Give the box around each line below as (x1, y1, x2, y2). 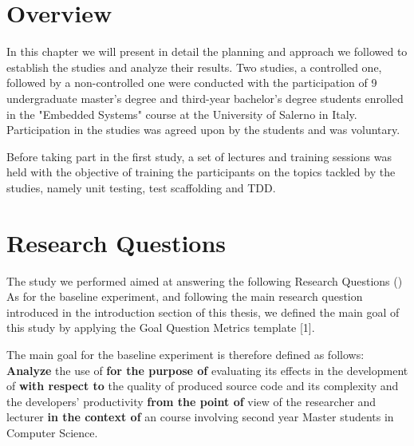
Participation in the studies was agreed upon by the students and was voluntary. (6, 121, 400, 138)
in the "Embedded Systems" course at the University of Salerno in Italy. (6, 105, 357, 122)
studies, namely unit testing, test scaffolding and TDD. (6, 179, 276, 195)
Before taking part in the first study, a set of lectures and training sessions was (6, 148, 392, 164)
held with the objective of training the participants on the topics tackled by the (6, 164, 396, 180)
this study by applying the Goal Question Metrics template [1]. (6, 319, 315, 336)
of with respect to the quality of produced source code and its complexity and (6, 377, 399, 394)
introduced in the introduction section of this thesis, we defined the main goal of (6, 303, 400, 320)
